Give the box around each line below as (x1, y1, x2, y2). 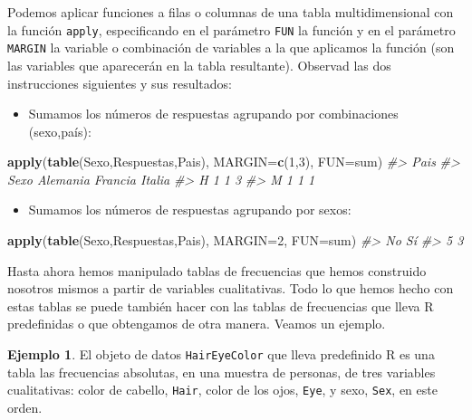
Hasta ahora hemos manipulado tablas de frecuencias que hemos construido (7, 261, 427, 280)
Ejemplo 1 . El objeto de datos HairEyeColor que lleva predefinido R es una (7, 345, 435, 364)
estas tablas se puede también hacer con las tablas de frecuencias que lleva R (7, 296, 434, 315)
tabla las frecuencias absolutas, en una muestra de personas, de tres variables (7, 362, 436, 381)
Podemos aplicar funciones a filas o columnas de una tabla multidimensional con (7, 3, 454, 21)
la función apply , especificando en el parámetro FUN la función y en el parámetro (7, 20, 456, 39)
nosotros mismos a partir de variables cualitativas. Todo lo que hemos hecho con (7, 279, 454, 298)
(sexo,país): (28, 121, 92, 140)
